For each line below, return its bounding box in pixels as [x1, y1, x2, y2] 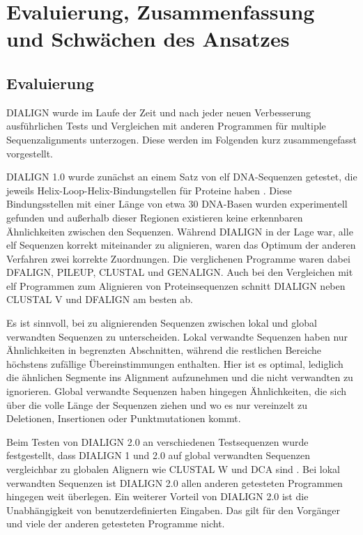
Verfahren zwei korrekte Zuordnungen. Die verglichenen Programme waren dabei [6, 251, 350, 265]
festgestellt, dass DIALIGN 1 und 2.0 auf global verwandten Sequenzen [6, 448, 311, 463]
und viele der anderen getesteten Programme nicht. [6, 516, 225, 531]
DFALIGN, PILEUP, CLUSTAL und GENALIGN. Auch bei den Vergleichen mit [6, 265, 353, 279]
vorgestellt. [6, 146, 54, 160]
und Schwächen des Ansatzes [6, 24, 290, 53]
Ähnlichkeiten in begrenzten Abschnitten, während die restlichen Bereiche [6, 343, 322, 357]
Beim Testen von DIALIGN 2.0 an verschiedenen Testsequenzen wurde [6, 434, 309, 449]
